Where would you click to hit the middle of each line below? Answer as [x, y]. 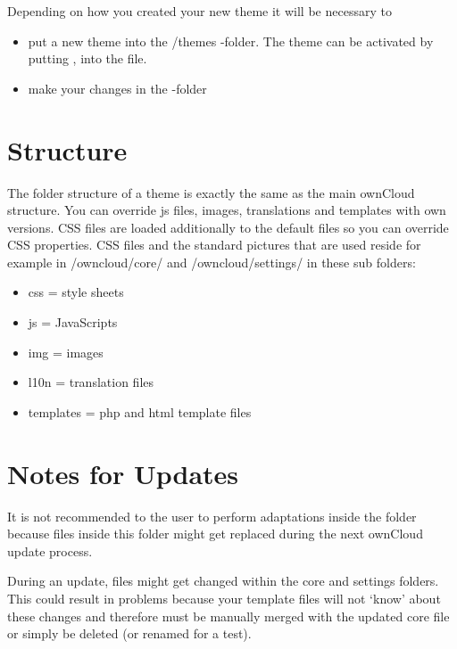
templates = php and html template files [140, 411]
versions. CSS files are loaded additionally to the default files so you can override [228, 227]
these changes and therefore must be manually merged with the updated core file [228, 616]
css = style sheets [76, 292]
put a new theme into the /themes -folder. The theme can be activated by [231, 41]
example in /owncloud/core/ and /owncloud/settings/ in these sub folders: [212, 262]
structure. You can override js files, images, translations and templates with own [227, 210]
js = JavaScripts [73, 322]
